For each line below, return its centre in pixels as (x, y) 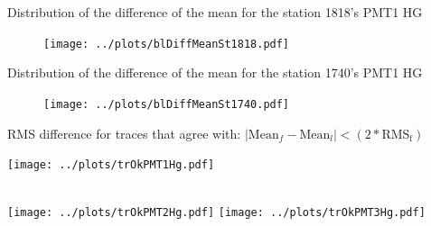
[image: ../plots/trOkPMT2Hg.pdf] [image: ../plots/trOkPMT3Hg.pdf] (216, 213)
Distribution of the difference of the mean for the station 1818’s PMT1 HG (215, 12)
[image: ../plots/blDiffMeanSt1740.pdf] (167, 104)
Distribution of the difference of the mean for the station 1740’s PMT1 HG (215, 72)
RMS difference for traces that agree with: (124, 133)
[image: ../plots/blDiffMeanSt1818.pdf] (167, 44)
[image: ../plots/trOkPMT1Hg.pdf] (111, 165)
